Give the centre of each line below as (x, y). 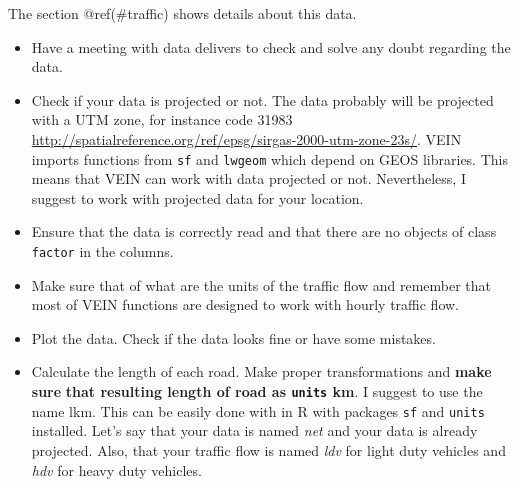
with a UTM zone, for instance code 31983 (162, 119)
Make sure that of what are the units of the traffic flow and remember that (261, 284)
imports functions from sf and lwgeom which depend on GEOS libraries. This (269, 158)
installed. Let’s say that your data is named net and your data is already (254, 430)
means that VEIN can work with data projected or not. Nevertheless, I (248, 178)
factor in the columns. (102, 251)
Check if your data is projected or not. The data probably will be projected (262, 99)
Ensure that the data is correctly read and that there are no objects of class (264, 231)
